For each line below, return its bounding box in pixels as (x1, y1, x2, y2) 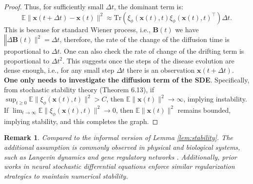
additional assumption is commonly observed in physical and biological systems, (4, 142, 240, 152)
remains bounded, (177, 104, 231, 115)
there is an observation (127, 65, 195, 75)
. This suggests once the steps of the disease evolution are (62, 55, 234, 65)
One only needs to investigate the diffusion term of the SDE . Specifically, (4, 74, 250, 84)
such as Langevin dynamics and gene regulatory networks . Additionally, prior (4, 151, 237, 162)
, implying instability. (183, 94, 247, 104)
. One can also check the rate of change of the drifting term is (59, 46, 244, 56)
